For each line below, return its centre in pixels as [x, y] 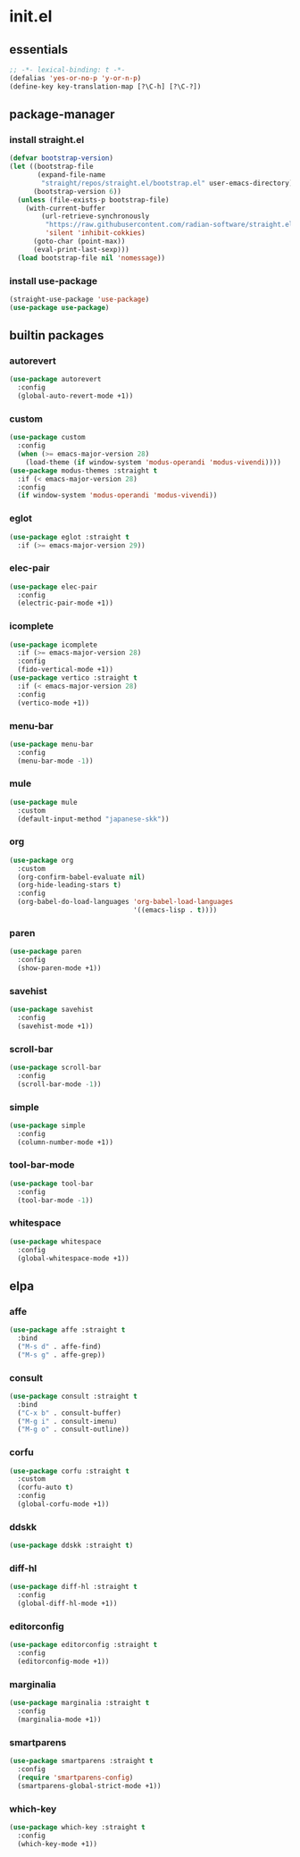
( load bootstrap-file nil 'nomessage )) [92, 258]
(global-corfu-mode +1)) [63, 1504]
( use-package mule [43, 802]
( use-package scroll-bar [55, 1068]
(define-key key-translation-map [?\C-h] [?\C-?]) [105, 87]
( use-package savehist [51, 1010]
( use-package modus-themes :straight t [83, 471]
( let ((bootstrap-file [51, 167]
